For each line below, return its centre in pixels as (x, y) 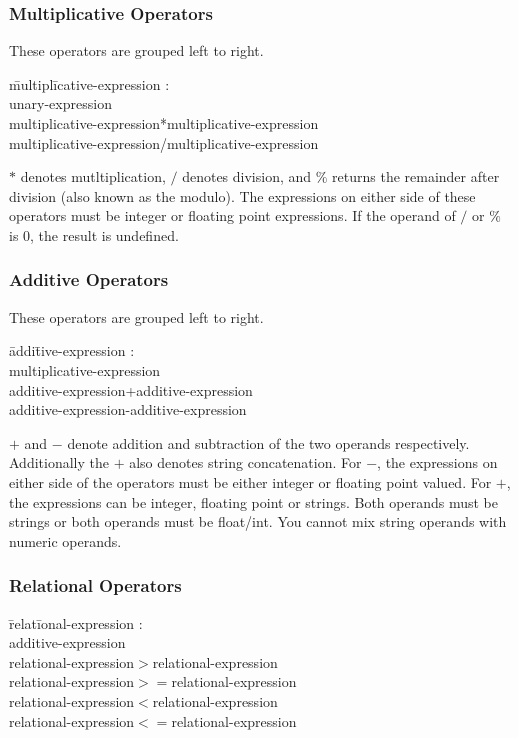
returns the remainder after (416, 176)
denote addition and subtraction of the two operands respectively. (268, 442)
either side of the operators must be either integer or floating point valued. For (250, 481)
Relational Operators (95, 585)
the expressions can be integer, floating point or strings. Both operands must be (253, 501)
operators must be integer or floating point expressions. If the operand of (232, 215)
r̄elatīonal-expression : (76, 622)
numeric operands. (65, 540)
